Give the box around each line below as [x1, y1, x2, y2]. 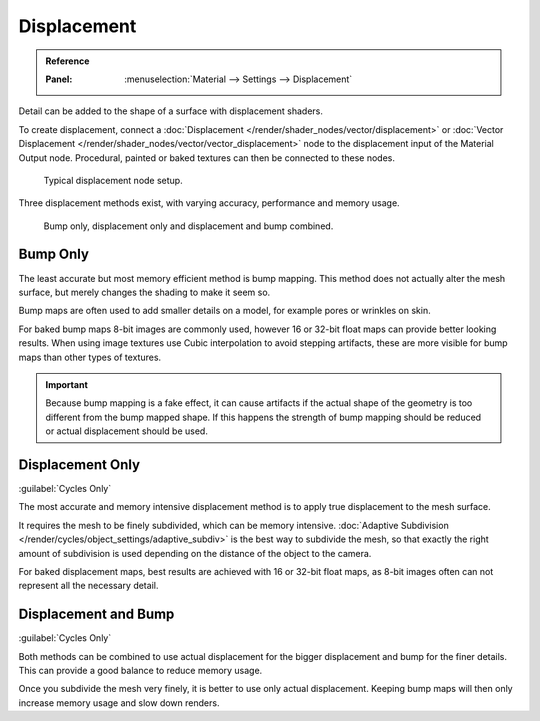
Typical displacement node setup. [43, 174, 184, 186]
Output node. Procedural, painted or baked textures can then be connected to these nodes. [18, 151, 395, 164]
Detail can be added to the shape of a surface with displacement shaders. [18, 105, 324, 117]
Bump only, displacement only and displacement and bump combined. [43, 220, 334, 232]
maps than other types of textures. [18, 351, 162, 363]
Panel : [45, 73, 73, 85]
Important [45, 378, 89, 390]
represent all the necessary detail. [18, 580, 159, 592]
